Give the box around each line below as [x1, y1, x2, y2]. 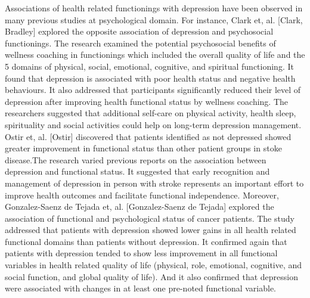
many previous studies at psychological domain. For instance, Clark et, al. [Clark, [5, 13, 303, 26]
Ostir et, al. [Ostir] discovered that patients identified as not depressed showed [5, 130, 292, 142]
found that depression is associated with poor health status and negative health [5, 72, 296, 84]
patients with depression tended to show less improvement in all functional [5, 247, 278, 259]
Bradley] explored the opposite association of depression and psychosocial [5, 25, 274, 38]
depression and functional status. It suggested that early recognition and [5, 165, 270, 178]
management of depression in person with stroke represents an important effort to [5, 176, 304, 189]
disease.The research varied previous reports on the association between [5, 153, 266, 166]
